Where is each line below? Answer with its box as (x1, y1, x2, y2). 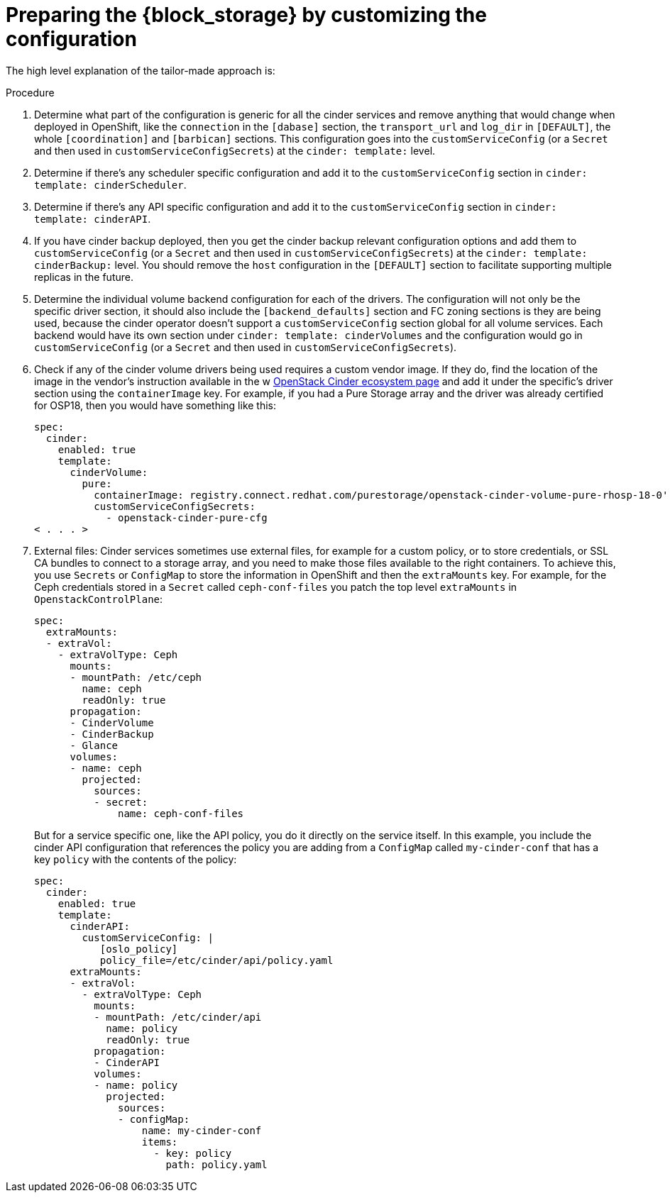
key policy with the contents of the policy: (34, 853, 237, 865)
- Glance (70, 739, 119, 751)
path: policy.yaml (165, 1158, 268, 1170)
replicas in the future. (34, 270, 133, 283)
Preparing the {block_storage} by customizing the (6, 3, 487, 27)
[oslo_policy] (99, 943, 178, 955)
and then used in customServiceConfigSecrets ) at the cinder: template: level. (34, 144, 436, 157)
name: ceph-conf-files (118, 807, 244, 819)
